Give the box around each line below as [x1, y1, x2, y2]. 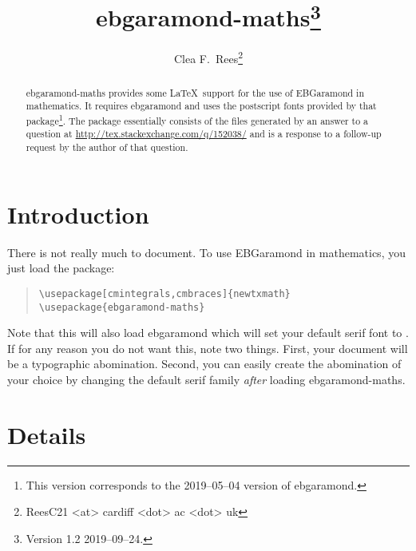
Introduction [7, 197, 149, 230]
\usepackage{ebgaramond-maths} [38, 301, 205, 313]
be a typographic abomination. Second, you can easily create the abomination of [7, 355, 402, 372]
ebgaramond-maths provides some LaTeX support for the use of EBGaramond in [26, 85, 365, 99]
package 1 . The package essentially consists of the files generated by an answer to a [26, 111, 369, 127]
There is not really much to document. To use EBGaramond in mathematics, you [7, 244, 406, 260]
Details [7, 418, 86, 450]
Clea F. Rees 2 [173, 48, 243, 67]
